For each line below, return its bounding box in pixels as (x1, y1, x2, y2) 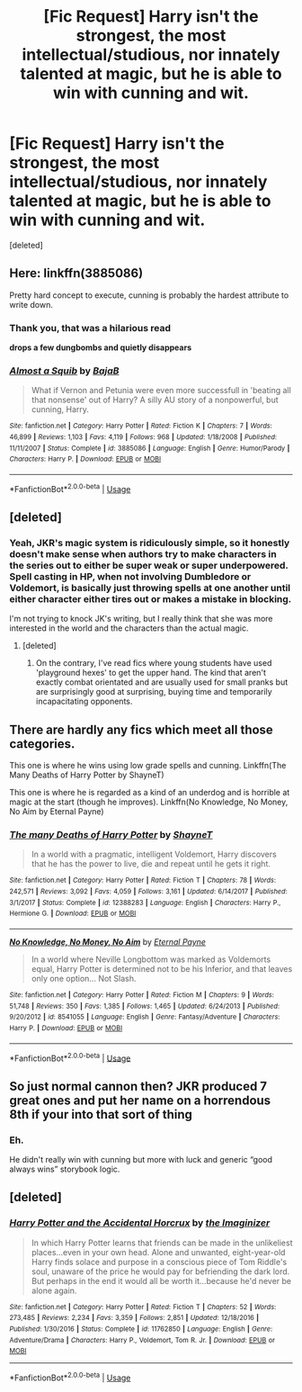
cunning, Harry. (31, 404, 90, 415)
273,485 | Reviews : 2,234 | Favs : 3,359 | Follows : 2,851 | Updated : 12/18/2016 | (9, 1314, 259, 1323)
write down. (9, 299, 54, 310)
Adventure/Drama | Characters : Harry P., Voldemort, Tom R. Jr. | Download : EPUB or (9, 1335, 276, 1344)
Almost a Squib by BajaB (9, 364, 120, 377)
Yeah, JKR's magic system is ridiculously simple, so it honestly (9, 536, 290, 549)
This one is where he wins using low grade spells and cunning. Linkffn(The (9, 760, 287, 771)
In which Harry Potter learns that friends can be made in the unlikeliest (31, 1237, 294, 1248)
